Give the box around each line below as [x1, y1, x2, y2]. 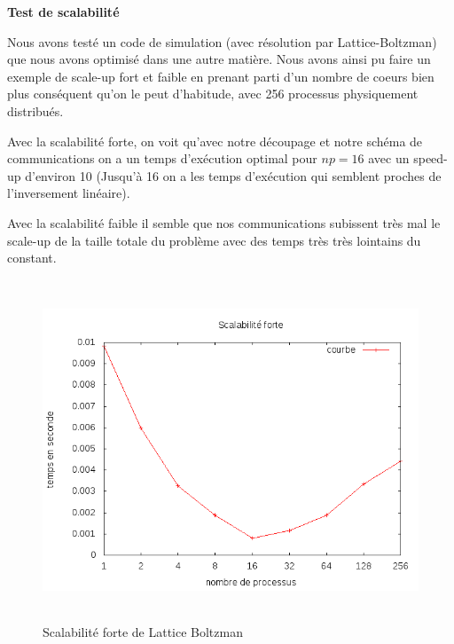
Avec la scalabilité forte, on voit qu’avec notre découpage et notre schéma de [7, 131, 423, 150]
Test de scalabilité [7, 3, 120, 20]
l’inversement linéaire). [7, 184, 130, 202]
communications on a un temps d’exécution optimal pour [7, 149, 317, 168]
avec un [368, 149, 410, 168]
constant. [7, 248, 57, 267]
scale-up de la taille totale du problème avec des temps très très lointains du [7, 231, 421, 249]
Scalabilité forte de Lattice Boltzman [43, 623, 243, 641]
